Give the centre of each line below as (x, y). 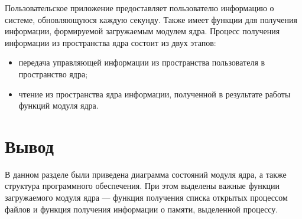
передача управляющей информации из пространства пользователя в (142, 62)
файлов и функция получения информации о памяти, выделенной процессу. (142, 209)
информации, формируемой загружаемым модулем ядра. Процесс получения (142, 31)
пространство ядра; (53, 73)
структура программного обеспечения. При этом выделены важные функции (142, 186)
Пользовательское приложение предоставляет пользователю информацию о (139, 8)
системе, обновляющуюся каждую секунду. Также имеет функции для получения (151, 19)
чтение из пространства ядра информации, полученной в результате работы (155, 94)
